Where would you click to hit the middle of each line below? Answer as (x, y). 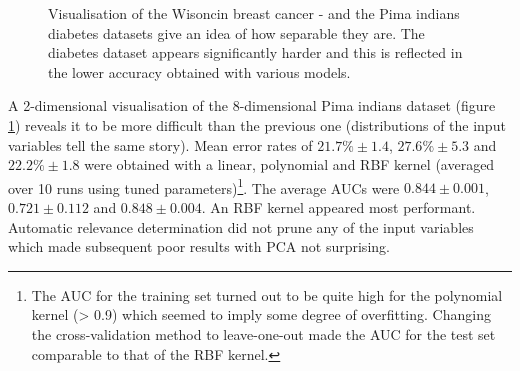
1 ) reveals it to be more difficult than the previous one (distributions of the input (257, 124)
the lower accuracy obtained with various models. (199, 71)
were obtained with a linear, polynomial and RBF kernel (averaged (289, 164)
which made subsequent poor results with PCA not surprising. (199, 246)
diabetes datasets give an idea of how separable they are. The (236, 32)
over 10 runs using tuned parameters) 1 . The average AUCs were (204, 186)
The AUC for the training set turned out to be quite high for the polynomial (267, 294)
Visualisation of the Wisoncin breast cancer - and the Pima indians (254, 13)
